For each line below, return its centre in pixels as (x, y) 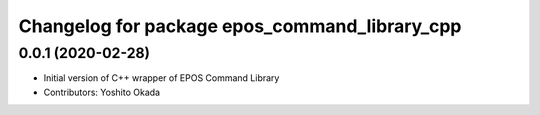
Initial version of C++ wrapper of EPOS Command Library (161, 78)
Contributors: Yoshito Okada (101, 92)
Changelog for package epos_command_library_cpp (240, 26)
